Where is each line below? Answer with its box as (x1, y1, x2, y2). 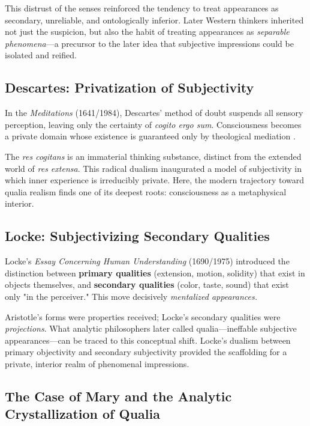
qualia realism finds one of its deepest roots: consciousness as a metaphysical (5, 185, 287, 198)
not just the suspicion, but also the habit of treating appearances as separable (5, 25, 290, 38)
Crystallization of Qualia (5, 404, 160, 423)
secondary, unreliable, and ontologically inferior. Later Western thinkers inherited (5, 13, 304, 26)
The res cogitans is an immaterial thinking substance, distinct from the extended (5, 150, 302, 162)
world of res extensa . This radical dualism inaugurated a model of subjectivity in (5, 162, 302, 174)
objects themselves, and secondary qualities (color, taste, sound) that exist (5, 278, 289, 291)
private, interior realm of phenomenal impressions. (5, 357, 189, 370)
